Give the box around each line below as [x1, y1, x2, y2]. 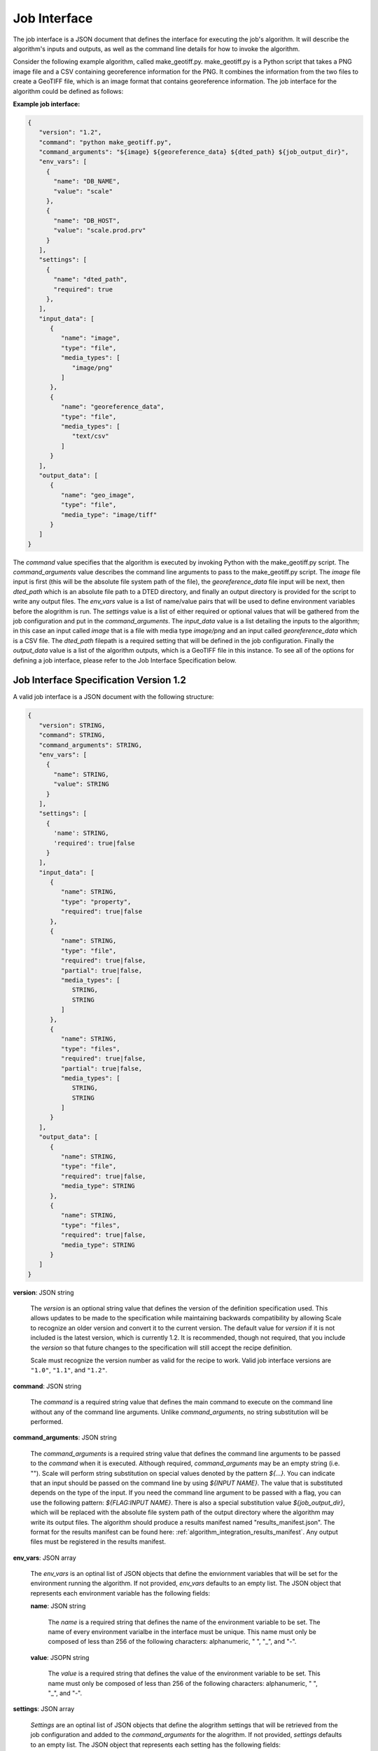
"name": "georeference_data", [60, 403, 164, 411]
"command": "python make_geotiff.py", [38, 138, 172, 146]
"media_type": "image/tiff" [60, 511, 157, 518]
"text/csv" [71, 432, 110, 441]
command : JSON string [13, 1382, 82, 1390]
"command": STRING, [38, 731, 106, 739]
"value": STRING [53, 780, 110, 788]
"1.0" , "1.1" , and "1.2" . [30, 1366, 108, 1374]
